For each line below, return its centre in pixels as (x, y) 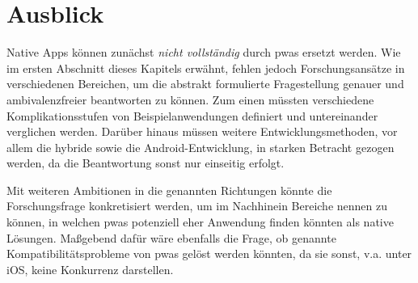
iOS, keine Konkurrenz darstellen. (90, 269)
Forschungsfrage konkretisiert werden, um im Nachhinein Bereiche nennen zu (197, 206)
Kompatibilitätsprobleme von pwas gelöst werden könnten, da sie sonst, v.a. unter (209, 253)
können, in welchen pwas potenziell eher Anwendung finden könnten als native (200, 222)
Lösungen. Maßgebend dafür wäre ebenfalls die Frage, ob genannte (171, 237)
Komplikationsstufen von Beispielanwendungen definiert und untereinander (192, 115)
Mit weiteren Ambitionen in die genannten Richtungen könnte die (169, 190)
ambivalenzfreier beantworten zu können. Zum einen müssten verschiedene (190, 99)
